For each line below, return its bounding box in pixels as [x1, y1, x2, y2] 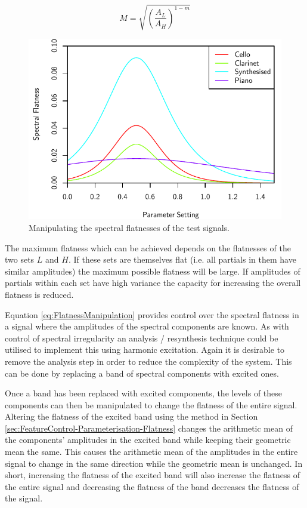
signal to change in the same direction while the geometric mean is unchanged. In [5, 457, 303, 469]
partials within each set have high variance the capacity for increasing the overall [5, 276, 301, 289]
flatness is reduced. [5, 288, 74, 300]
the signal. [5, 492, 43, 504]
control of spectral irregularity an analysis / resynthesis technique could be [5, 331, 278, 344]
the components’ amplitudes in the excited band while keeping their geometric [5, 433, 291, 446]
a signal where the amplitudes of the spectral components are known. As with [5, 320, 289, 332]
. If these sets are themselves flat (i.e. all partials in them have [68, 253, 296, 266]
